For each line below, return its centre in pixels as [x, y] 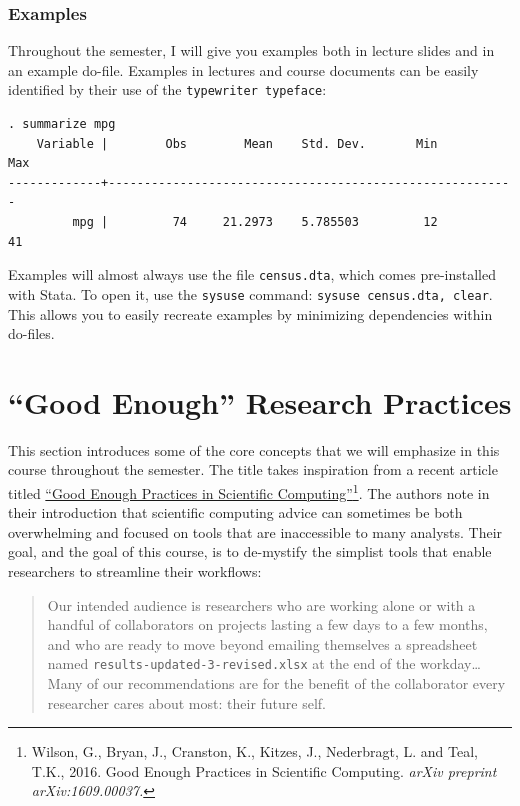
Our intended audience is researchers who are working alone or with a [261, 604]
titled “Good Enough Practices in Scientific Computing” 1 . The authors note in [249, 491]
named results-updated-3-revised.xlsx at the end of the [231, 663]
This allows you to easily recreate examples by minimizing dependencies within [250, 313]
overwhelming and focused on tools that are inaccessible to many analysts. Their [255, 531]
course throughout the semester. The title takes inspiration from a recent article [253, 469]
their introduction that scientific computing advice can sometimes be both [235, 512]
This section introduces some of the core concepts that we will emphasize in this [254, 449]
